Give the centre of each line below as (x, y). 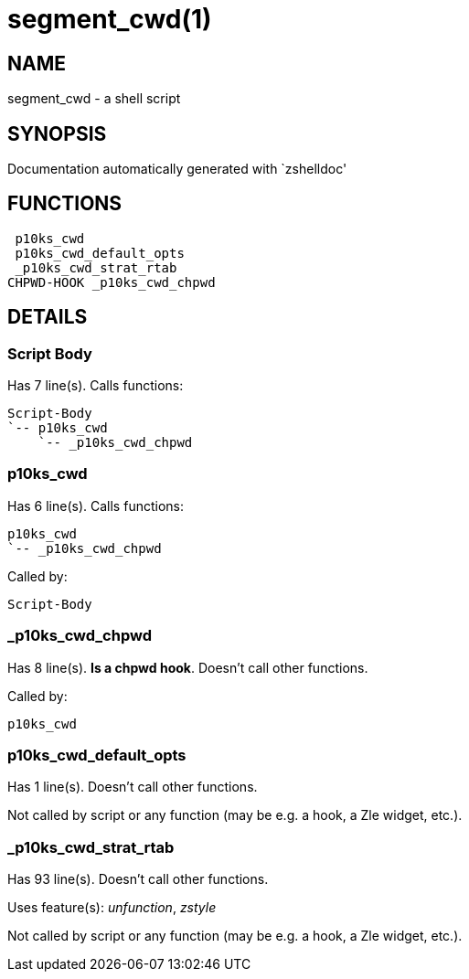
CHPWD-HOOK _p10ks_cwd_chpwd (112, 282)
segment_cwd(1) (110, 19)
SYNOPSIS (57, 133)
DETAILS (48, 317)
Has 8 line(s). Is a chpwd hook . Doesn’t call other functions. (188, 667)
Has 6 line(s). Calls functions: (96, 505)
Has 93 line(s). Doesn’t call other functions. (138, 879)
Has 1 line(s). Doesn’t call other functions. (133, 787)
